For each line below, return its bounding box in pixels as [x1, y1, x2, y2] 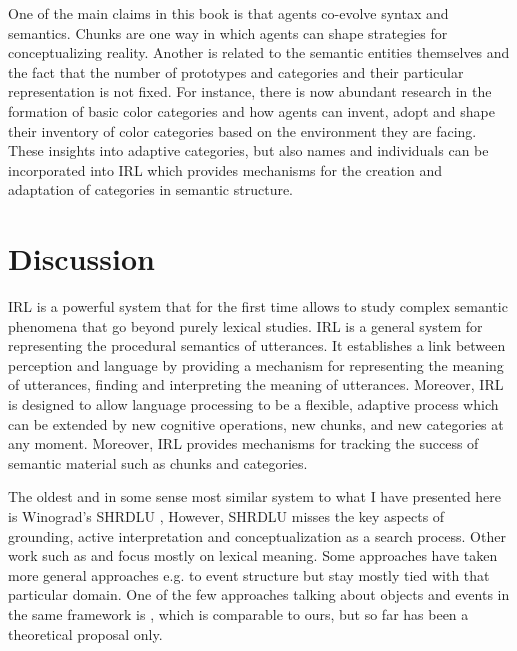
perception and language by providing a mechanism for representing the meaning [8, 354, 504, 375]
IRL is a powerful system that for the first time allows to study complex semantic [8, 296, 508, 317]
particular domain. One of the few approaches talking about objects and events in [8, 584, 510, 605]
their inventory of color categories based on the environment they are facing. [8, 120, 477, 141]
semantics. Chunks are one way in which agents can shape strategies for [8, 22, 448, 43]
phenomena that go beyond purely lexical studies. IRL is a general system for [8, 315, 483, 336]
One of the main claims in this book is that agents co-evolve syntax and [8, 3, 449, 23]
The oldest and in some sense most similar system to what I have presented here [8, 486, 502, 507]
